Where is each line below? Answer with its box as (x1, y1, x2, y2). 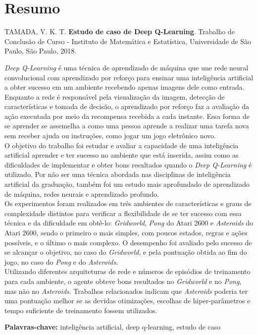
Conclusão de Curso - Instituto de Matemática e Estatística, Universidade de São (4, 36, 252, 46)
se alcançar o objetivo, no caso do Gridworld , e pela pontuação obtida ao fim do (4, 247, 247, 257)
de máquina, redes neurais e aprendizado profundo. (4, 188, 159, 199)
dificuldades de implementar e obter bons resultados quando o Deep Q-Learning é (4, 159, 252, 169)
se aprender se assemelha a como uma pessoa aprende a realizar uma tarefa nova (4, 120, 249, 131)
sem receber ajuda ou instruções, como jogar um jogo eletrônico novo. (4, 130, 216, 141)
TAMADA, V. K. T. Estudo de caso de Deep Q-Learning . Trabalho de (4, 26, 235, 37)
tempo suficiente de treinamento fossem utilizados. (4, 305, 157, 315)
